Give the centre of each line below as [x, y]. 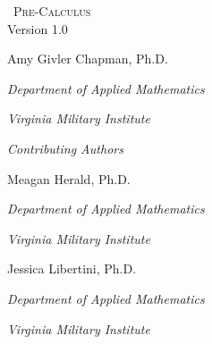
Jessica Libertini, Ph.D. [72, 268]
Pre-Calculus [52, 11]
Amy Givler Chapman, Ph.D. [88, 59]
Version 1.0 [38, 28]
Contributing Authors [65, 148]
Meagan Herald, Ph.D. [69, 178]
